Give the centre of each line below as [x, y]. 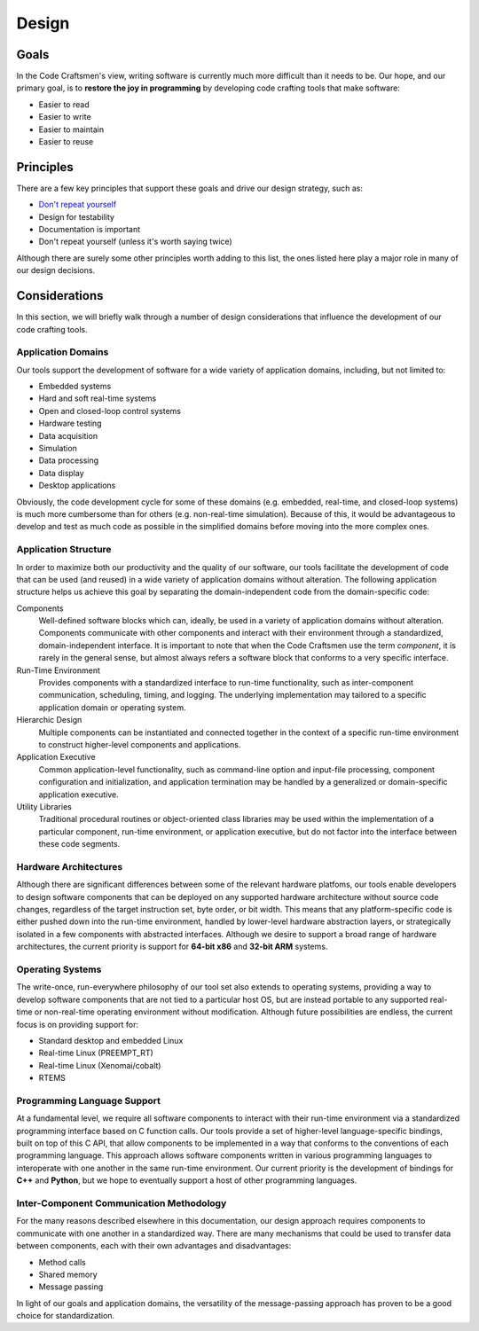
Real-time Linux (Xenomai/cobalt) [100, 1065]
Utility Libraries [44, 806]
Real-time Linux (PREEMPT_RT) [96, 1053]
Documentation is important [90, 230]
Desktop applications [77, 485]
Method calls [62, 1262]
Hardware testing [70, 423]
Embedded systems [75, 387]
